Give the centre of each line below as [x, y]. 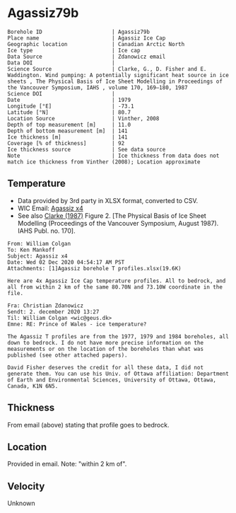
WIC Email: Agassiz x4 [50, 208]
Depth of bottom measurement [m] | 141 [68, 131]
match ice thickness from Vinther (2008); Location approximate [104, 162]
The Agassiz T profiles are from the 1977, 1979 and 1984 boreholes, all [118, 336]
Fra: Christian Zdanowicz [45, 306]
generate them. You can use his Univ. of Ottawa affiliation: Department [118, 374]
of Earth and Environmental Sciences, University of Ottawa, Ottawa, [112, 380]
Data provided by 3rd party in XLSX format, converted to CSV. [108, 200]
